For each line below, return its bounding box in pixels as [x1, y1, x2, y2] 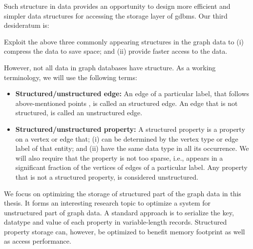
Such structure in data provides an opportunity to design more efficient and [4, 1, 231, 11]
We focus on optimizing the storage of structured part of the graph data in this [4, 188, 241, 198]
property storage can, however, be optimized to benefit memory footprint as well [4, 226, 245, 236]
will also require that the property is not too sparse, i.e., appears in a [15, 152, 223, 163]
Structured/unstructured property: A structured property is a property [15, 124, 245, 134]
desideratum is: [4, 20, 49, 30]
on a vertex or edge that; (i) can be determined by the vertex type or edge [15, 133, 238, 144]
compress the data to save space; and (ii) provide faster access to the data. [4, 46, 228, 56]
